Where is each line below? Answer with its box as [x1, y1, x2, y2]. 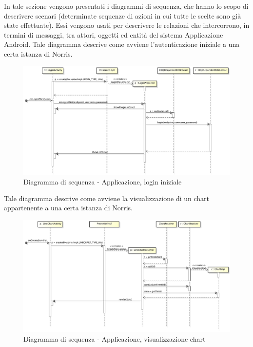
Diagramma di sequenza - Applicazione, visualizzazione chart [23, 333, 206, 344]
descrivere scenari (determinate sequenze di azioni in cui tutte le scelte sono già [4, 10, 241, 20]
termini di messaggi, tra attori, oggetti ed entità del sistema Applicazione [4, 29, 223, 40]
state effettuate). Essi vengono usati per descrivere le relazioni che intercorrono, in [4, 20, 250, 30]
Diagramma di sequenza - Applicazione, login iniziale [23, 177, 182, 187]
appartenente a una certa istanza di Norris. [4, 203, 133, 213]
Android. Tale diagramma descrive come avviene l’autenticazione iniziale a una [4, 39, 240, 49]
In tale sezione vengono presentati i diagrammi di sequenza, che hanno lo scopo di [4, 1, 249, 11]
